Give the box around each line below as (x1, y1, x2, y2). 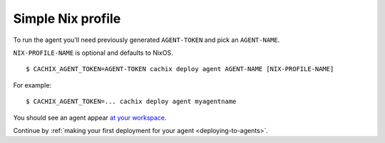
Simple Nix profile (13, 11, 121, 26)
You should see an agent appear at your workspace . (13, 113, 167, 122)
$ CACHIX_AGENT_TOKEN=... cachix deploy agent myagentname (26, 97, 237, 106)
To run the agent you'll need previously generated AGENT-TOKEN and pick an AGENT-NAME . (13, 36, 280, 44)
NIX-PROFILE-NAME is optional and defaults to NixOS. (13, 48, 174, 57)
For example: (13, 80, 52, 89)
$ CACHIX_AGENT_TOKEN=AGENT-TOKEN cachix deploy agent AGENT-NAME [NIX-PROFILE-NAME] (26, 65, 334, 73)
